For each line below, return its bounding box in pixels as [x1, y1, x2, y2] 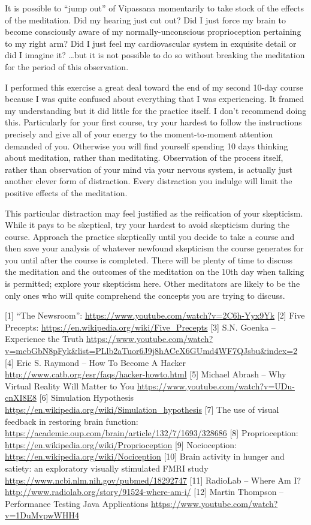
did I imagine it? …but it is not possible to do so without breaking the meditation [5, 49, 305, 61]
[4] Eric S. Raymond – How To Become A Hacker [5, 356, 186, 368]
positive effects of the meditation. [5, 186, 128, 199]
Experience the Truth [5, 332, 84, 345]
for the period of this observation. [5, 60, 129, 73]
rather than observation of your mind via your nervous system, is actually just [5, 163, 292, 175]
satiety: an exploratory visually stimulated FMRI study [5, 461, 209, 474]
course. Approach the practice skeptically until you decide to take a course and [5, 230, 295, 242]
